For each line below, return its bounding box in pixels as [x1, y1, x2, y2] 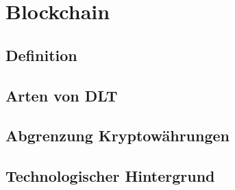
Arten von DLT [5, 84, 118, 106]
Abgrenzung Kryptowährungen [5, 125, 230, 146]
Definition [5, 44, 77, 65]
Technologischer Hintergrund [5, 165, 215, 187]
